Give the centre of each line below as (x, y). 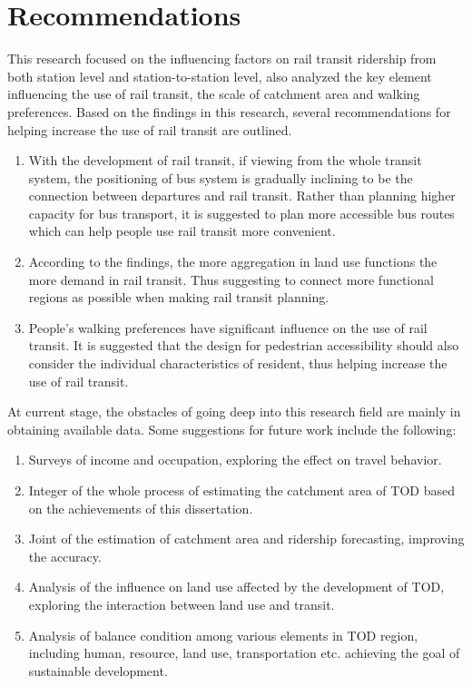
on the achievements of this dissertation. (141, 508)
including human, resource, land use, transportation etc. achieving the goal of (244, 653)
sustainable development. (98, 670)
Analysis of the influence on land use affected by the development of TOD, (236, 587)
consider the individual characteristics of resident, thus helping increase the (238, 363)
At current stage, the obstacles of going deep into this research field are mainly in (234, 412)
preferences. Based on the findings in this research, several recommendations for (229, 111)
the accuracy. (65, 556)
